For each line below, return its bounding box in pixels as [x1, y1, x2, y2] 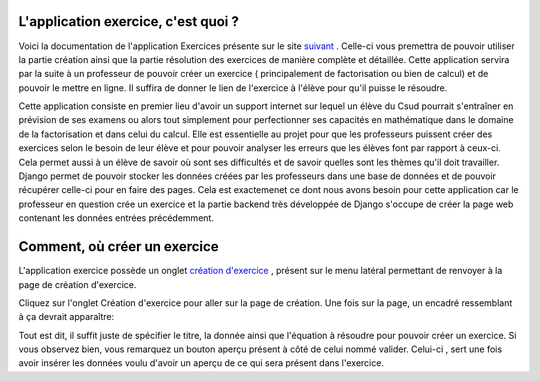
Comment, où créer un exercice [18, 238, 219, 255]
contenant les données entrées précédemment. [18, 212, 215, 224]
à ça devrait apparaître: [18, 311, 115, 323]
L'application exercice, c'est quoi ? [18, 13, 240, 30]
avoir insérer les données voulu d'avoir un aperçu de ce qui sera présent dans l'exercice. [18, 357, 385, 369]
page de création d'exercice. [18, 278, 137, 290]
